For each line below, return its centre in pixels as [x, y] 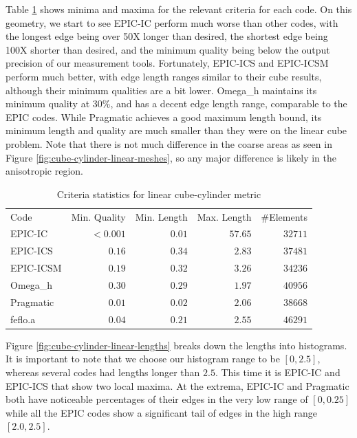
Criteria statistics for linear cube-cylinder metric [159, 194]
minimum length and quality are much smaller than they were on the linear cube [176, 130]
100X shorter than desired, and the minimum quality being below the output [168, 49]
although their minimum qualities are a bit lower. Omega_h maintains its [161, 90]
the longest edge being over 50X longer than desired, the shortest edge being [167, 36]
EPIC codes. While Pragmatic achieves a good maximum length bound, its [164, 117]
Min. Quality [98, 216]
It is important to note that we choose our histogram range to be [143, 359]
